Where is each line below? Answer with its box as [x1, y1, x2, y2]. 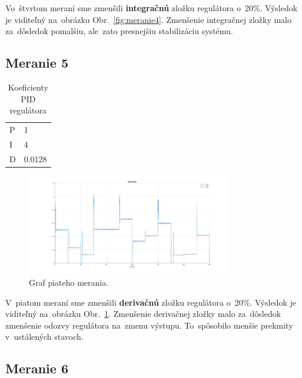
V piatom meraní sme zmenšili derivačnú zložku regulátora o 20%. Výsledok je [5, 296, 296, 308]
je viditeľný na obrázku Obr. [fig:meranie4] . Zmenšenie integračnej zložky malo [5, 13, 291, 25]
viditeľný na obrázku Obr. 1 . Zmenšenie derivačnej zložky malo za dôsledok [5, 307, 281, 320]
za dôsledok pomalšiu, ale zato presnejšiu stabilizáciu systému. [5, 25, 233, 37]
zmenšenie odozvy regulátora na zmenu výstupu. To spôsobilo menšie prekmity [5, 319, 293, 331]
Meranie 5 [5, 53, 68, 72]
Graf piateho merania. [29, 276, 109, 288]
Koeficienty [8, 81, 48, 93]
